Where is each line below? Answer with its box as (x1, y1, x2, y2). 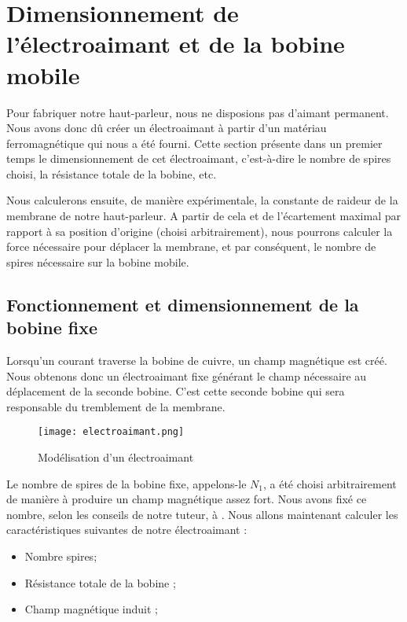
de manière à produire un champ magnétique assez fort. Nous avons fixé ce (6, 491, 367, 507)
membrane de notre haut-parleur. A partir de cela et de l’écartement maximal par (6, 208, 401, 224)
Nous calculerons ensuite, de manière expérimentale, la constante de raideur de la (6, 192, 398, 208)
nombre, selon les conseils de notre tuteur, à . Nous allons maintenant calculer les (6, 506, 398, 522)
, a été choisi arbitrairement (262, 475, 397, 491)
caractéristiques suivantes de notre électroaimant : (6, 521, 247, 538)
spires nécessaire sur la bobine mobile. (6, 253, 189, 270)
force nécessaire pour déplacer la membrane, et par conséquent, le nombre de (6, 238, 376, 255)
